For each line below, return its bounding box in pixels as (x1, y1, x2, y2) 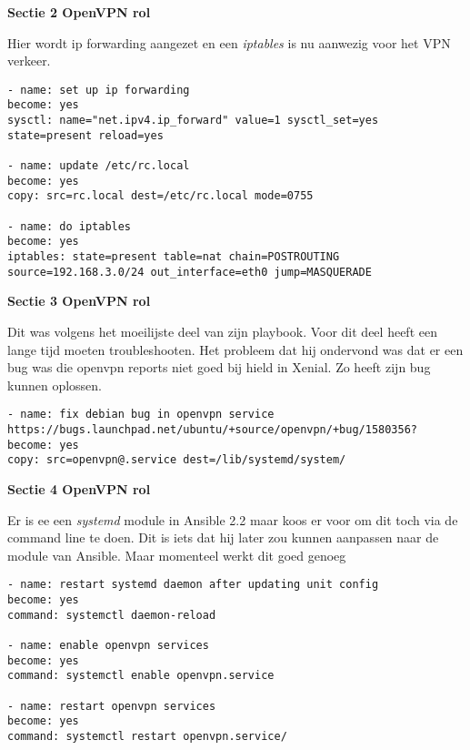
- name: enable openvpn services (7, 638, 209, 652)
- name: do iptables (7, 219, 132, 233)
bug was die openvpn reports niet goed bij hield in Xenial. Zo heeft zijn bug (7, 358, 431, 377)
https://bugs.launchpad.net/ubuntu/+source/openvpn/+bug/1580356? (7, 422, 418, 436)
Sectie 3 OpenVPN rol (7, 291, 151, 310)
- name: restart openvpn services (7, 699, 216, 713)
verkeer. (7, 51, 51, 70)
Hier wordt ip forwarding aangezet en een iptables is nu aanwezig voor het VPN (7, 33, 451, 52)
